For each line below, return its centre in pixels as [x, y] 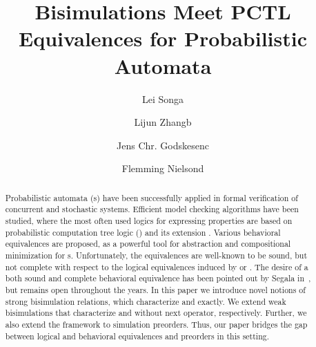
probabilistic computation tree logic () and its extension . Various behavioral [143, 232]
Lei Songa [163, 99]
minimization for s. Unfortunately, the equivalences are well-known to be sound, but [156, 255]
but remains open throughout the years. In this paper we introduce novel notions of [155, 289]
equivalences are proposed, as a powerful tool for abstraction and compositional [148, 244]
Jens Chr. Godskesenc [163, 145]
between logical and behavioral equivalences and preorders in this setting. [137, 336]
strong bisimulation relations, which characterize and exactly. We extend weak [146, 301]
